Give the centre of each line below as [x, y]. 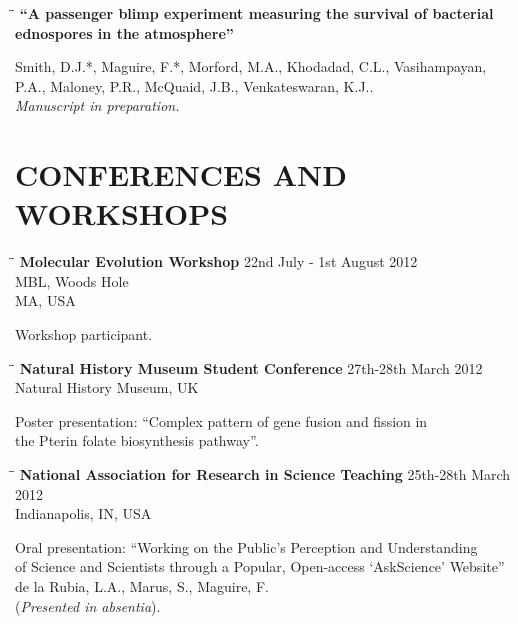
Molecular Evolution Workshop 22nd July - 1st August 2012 [218, 261]
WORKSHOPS [122, 213]
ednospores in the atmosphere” [124, 32]
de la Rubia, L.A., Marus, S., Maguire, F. [142, 586]
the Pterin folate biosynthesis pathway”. [137, 440]
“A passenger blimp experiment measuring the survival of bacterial [256, 13]
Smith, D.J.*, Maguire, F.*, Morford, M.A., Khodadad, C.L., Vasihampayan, [251, 66]
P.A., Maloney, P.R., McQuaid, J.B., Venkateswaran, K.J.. [194, 85]
